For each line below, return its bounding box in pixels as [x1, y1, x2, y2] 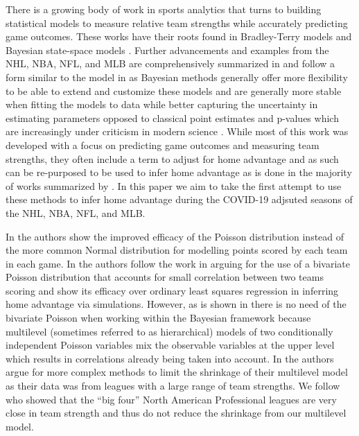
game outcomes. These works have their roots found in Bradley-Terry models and [6, 29, 352, 44]
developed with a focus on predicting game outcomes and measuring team [6, 137, 319, 152]
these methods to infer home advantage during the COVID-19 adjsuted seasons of [6, 192, 353, 207]
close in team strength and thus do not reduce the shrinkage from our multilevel [6, 406, 347, 420]
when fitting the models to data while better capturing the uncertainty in [6, 97, 318, 112]
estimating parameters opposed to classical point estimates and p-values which [6, 110, 339, 125]
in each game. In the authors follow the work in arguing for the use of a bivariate [6, 256, 350, 270]
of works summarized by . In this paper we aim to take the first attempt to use [6, 178, 342, 193]
